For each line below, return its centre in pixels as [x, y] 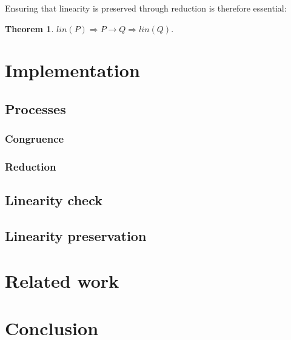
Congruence [35, 139]
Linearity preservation [76, 236]
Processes [35, 108]
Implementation [72, 70]
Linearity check [54, 200]
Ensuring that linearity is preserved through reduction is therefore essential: [146, 8]
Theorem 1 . [29, 28]
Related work [62, 280]
